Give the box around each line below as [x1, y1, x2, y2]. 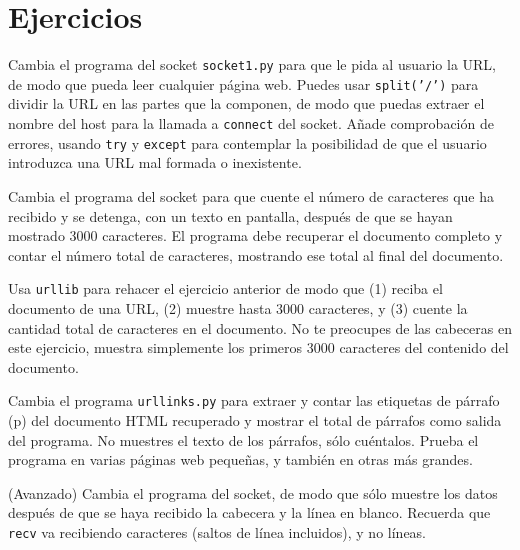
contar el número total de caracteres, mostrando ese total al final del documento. [8, 244, 504, 265]
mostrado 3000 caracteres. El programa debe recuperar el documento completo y [8, 225, 503, 246]
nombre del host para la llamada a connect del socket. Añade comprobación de [8, 113, 494, 134]
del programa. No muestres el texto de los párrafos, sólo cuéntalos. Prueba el [8, 429, 479, 450]
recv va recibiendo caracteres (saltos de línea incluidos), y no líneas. [8, 521, 427, 542]
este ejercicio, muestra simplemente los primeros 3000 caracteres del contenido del [8, 337, 509, 358]
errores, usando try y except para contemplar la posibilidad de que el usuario [8, 132, 487, 153]
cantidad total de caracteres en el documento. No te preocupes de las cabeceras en [8, 317, 512, 338]
